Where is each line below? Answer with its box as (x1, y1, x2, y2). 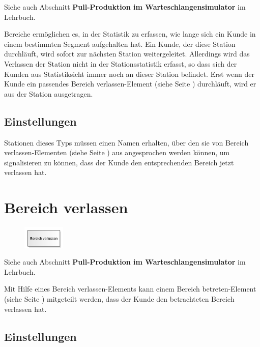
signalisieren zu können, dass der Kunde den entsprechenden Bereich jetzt (4, 157, 234, 167)
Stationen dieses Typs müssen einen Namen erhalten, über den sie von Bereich (4, 137, 249, 148)
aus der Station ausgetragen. (4, 88, 93, 99)
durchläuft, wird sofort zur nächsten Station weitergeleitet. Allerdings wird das (4, 48, 250, 59)
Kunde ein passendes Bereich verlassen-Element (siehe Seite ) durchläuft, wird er (4, 78, 256, 89)
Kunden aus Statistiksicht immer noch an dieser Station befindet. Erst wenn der (4, 68, 254, 79)
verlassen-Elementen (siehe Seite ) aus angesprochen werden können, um (4, 147, 230, 158)
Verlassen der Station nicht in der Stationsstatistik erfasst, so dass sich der (4, 58, 237, 69)
